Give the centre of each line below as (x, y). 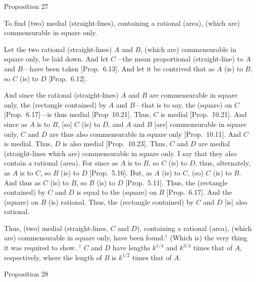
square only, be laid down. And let (56, 59)
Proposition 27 (26, 6)
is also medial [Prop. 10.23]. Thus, (115, 143)
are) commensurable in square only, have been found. (85, 238)
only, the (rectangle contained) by (55, 104)
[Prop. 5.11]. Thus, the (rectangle (177, 182)
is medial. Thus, (28, 143)
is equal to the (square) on (117, 192)
